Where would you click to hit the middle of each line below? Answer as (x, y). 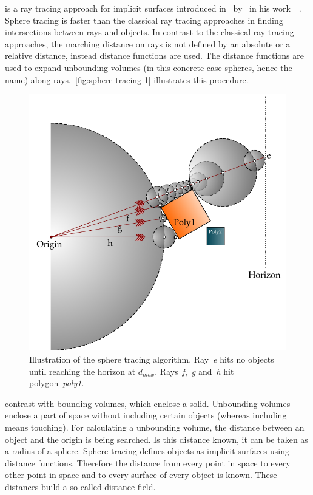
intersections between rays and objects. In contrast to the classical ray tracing (150, 32)
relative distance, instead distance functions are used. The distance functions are (154, 56)
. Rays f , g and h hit (194, 371)
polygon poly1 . (57, 383)
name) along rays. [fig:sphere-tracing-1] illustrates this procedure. (127, 79)
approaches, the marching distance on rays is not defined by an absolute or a (148, 43)
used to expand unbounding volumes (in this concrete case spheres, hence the (149, 67)
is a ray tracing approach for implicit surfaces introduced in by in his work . (153, 8)
